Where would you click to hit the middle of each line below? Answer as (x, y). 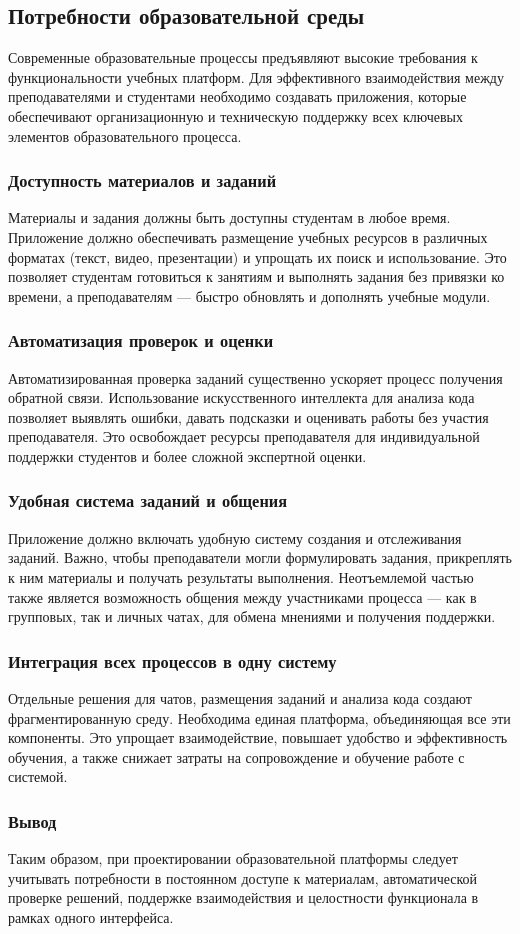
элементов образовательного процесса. (125, 135)
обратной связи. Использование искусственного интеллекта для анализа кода (241, 397)
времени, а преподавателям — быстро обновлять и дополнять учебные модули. (249, 295)
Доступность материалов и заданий (142, 180)
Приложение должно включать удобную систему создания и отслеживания (235, 537)
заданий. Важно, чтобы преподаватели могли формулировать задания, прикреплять (260, 557)
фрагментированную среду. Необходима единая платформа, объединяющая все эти (259, 717)
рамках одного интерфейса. (91, 916)
